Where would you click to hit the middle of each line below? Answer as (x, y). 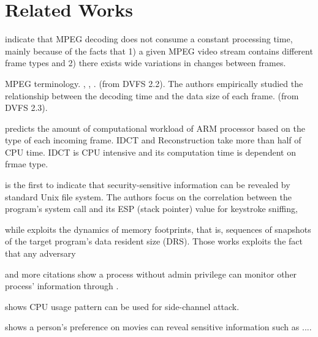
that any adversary (40, 253)
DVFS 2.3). (26, 108)
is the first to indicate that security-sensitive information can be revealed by (148, 185)
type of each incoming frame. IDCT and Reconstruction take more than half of (153, 140)
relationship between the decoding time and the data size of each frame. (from (152, 95)
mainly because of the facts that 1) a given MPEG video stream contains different (159, 51)
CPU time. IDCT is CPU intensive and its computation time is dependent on (150, 152)
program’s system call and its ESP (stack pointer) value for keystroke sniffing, (151, 209)
